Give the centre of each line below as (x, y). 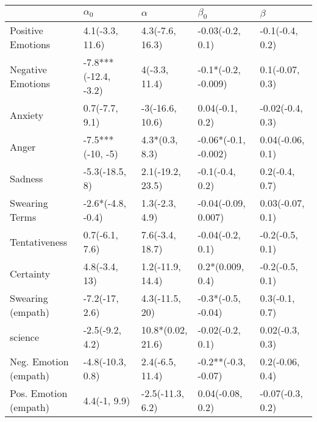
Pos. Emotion (39, 393)
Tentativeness (39, 241)
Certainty (30, 273)
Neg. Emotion (39, 362)
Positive (27, 30)
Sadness (27, 178)
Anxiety (27, 115)
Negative (28, 69)
